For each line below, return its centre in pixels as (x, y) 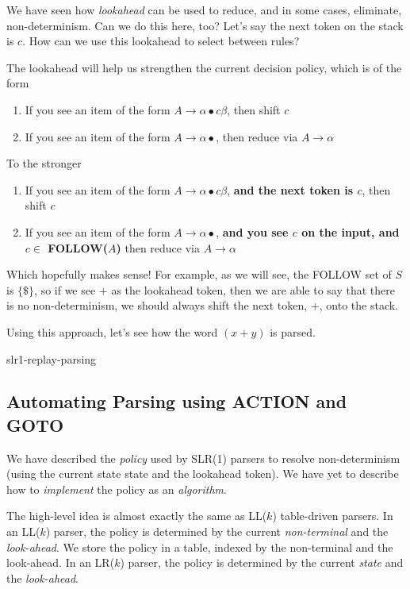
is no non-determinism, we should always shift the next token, (157, 305)
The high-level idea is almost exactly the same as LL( (137, 516)
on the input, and (351, 231)
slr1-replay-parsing (52, 358)
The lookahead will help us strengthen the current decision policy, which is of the (204, 67)
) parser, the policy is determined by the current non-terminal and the (217, 531)
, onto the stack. (358, 305)
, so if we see (65, 289)
